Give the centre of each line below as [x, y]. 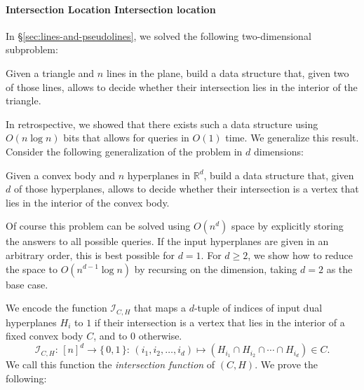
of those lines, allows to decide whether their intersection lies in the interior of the [182, 86]
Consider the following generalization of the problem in [124, 151]
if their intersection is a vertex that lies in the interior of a [220, 322]
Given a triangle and [50, 72]
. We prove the [287, 364]
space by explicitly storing [288, 226]
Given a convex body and [61, 175]
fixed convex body [45, 336]
